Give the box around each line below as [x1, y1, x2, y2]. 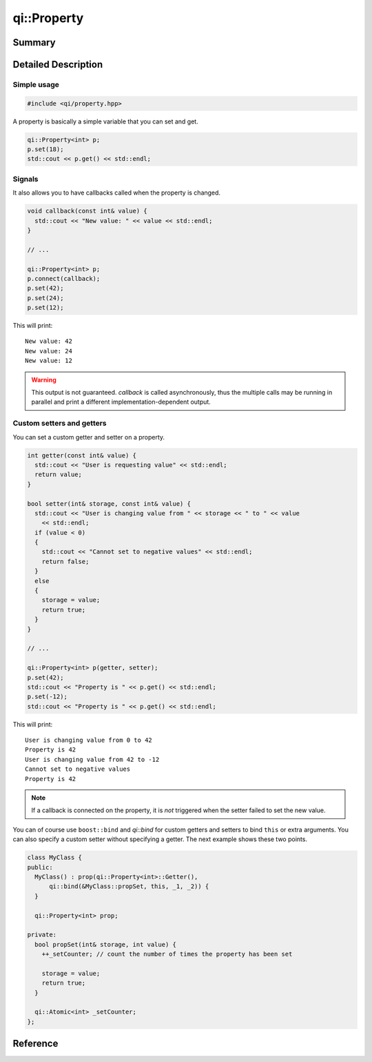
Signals [12, 174, 39, 184]
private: [27, 931, 57, 938]
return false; [41, 558, 90, 565]
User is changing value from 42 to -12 [25, 756, 160, 763]
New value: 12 [25, 357, 72, 365]
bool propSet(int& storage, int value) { [34, 941, 177, 948]
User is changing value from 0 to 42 [25, 736, 153, 745]
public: [27, 863, 53, 871]
